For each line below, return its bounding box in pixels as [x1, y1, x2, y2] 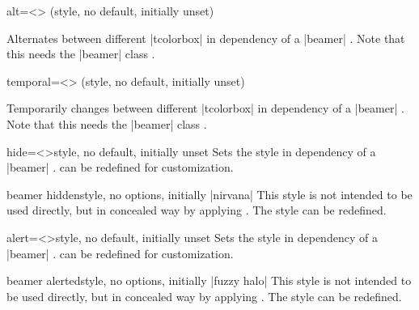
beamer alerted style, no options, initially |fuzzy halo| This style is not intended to [6, 272, 412, 289]
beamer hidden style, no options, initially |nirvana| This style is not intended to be [6, 185, 413, 202]
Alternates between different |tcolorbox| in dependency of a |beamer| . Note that [6, 29, 405, 46]
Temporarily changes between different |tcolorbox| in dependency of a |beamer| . [6, 100, 404, 117]
